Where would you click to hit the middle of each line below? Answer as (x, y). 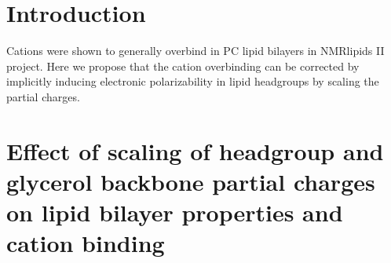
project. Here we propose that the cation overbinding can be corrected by (183, 66)
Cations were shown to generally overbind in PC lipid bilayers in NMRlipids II (195, 51)
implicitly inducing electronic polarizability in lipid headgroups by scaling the (193, 81)
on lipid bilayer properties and (175, 212)
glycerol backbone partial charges (191, 181)
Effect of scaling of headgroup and (195, 150)
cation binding (86, 243)
